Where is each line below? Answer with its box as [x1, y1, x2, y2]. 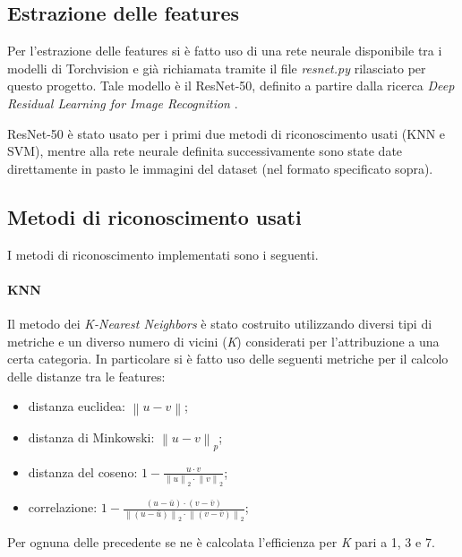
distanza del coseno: [28, 462, 138, 481]
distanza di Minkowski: [28, 427, 155, 446]
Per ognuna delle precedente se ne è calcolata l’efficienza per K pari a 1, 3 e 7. [7, 533, 435, 552]
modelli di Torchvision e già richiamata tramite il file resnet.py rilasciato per [7, 58, 426, 77]
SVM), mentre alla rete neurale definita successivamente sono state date [7, 141, 403, 160]
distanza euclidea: [28, 397, 125, 416]
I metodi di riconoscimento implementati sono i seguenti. [7, 244, 319, 263]
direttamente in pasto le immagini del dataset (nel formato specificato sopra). [7, 159, 433, 177]
